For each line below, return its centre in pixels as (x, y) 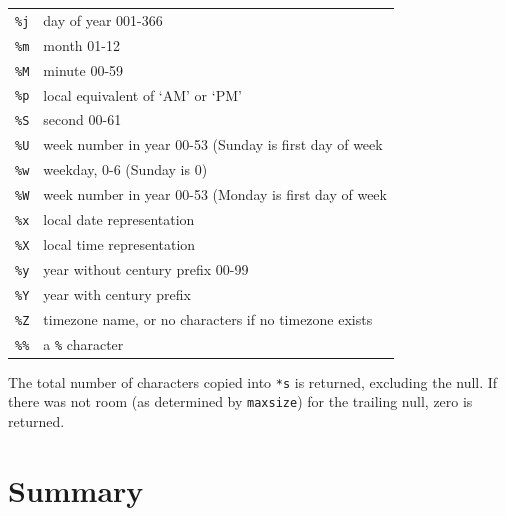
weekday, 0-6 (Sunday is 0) (125, 169)
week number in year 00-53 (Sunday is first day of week (213, 144)
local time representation (119, 243)
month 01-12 (81, 44)
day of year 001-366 (103, 19)
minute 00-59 (83, 69)
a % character (83, 343)
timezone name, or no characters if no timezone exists (208, 318)
